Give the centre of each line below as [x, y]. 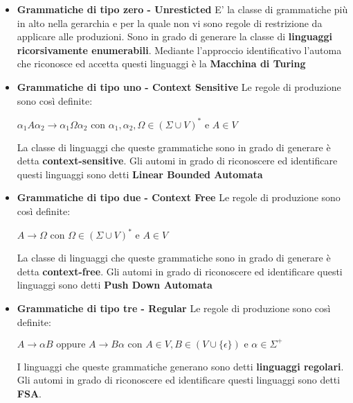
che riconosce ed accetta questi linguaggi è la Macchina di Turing [161, 63]
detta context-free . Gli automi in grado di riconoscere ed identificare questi [180, 271]
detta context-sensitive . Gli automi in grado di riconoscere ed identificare [177, 161]
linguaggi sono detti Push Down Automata [115, 285]
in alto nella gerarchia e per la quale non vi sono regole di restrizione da [170, 23]
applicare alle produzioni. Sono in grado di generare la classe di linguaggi [175, 36]
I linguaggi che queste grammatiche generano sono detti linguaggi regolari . [180, 366]
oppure [71, 344]
